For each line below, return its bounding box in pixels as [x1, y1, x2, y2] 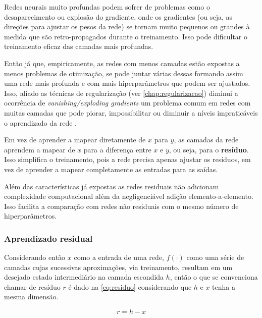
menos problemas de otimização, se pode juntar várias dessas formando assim [4, 68, 243, 78]
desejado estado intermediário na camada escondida [4, 272, 164, 282]
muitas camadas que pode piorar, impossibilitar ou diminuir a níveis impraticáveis [4, 107, 258, 118]
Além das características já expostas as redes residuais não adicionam [4, 181, 219, 191]
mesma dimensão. [4, 291, 59, 302]
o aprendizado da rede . [4, 117, 77, 128]
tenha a [212, 281, 235, 292]
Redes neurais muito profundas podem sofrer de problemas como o [4, 2, 210, 12]
